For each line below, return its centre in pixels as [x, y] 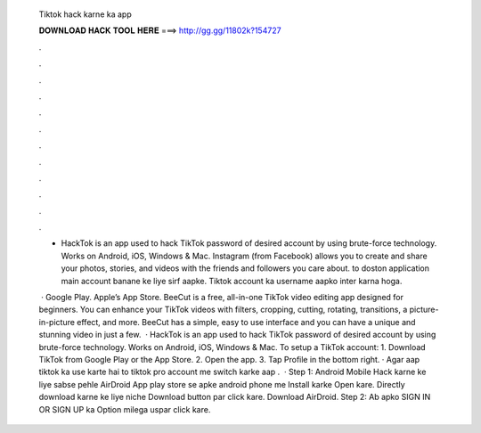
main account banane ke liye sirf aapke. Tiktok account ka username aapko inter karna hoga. [232, 281]
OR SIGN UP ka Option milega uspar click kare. [125, 409]
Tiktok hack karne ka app [86, 14]
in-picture [57, 322]
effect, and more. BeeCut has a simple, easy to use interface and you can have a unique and [246, 322]
